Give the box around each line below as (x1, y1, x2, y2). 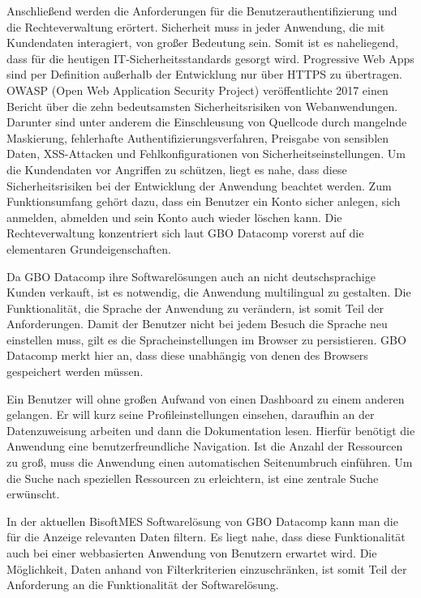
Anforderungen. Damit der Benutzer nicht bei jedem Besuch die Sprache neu (6, 315, 388, 332)
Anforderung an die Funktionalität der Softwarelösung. (6, 576, 279, 593)
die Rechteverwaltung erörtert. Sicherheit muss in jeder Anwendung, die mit (6, 18, 385, 35)
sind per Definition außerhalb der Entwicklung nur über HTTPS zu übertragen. (6, 66, 402, 83)
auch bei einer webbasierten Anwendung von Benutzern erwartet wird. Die (6, 545, 377, 561)
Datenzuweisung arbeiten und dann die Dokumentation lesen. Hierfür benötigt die (6, 421, 415, 438)
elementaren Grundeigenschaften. (6, 240, 171, 257)
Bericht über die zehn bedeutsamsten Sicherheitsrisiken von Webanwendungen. (6, 97, 398, 114)
